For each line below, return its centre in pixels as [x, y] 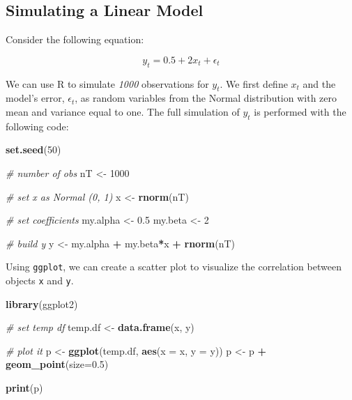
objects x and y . [40, 280]
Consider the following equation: [75, 39]
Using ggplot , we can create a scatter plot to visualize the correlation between [174, 267]
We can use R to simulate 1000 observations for [107, 83]
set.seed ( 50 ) [33, 149]
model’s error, [35, 98]
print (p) [24, 388]
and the [319, 83]
